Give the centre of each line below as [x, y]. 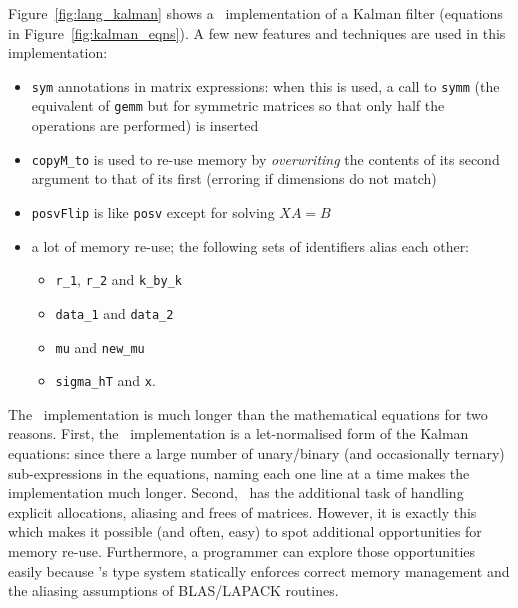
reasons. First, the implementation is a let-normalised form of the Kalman [238, 433]
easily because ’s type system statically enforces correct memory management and [259, 570]
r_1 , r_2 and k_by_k [118, 279]
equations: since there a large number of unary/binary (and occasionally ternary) [256, 453]
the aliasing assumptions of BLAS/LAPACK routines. [173, 590]
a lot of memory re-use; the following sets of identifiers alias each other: [250, 245]
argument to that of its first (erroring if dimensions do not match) [234, 178]
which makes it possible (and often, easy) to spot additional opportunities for [245, 531]
